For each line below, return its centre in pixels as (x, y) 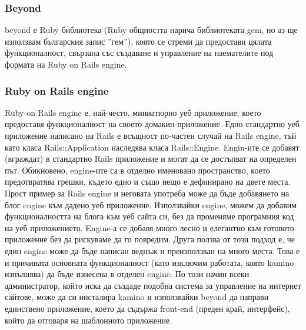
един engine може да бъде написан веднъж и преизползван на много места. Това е (152, 250)
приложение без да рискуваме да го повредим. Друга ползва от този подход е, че (150, 239)
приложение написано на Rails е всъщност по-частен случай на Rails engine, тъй (151, 135)
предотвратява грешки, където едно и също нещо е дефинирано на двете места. (148, 181)
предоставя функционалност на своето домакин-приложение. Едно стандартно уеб (152, 124)
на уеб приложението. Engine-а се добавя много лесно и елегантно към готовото (149, 227)
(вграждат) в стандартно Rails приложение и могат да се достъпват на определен (151, 159)
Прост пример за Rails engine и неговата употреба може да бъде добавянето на (147, 193)
